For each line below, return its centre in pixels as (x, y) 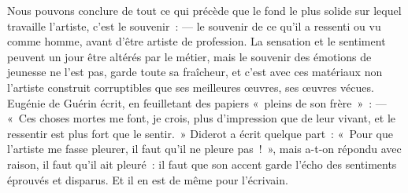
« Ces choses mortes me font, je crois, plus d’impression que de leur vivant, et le (202, 118)
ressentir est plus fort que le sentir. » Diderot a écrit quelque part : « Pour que (200, 133)
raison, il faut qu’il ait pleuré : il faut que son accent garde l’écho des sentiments (202, 164)
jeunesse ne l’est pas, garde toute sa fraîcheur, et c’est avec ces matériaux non (195, 72)
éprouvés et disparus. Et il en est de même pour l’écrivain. (148, 179)
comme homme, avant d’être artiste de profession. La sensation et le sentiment (197, 41)
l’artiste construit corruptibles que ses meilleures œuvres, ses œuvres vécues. (191, 87)
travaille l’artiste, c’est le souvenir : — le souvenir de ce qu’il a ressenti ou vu (194, 25)
